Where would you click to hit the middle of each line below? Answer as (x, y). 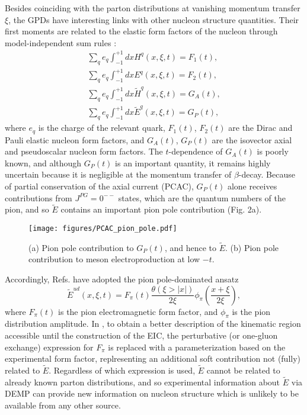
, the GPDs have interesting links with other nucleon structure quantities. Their (154, 19)
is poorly (273, 151)
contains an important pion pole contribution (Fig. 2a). (161, 209)
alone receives (252, 186)
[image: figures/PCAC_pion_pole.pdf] (103, 228)
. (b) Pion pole (252, 247)
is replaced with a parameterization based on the (197, 347)
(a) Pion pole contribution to (81, 247)
